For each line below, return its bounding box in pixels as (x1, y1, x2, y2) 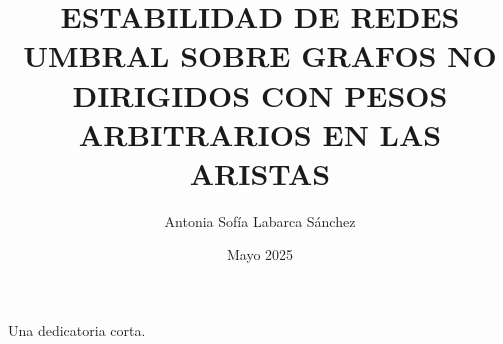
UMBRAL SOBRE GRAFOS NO (23, 35, 497, 76)
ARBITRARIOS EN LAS (78, 113, 442, 154)
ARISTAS (189, 152, 331, 193)
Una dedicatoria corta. (8, 320, 146, 341)
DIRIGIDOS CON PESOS (72, 74, 448, 115)
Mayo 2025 (226, 244, 294, 265)
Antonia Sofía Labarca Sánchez (164, 210, 356, 231)
